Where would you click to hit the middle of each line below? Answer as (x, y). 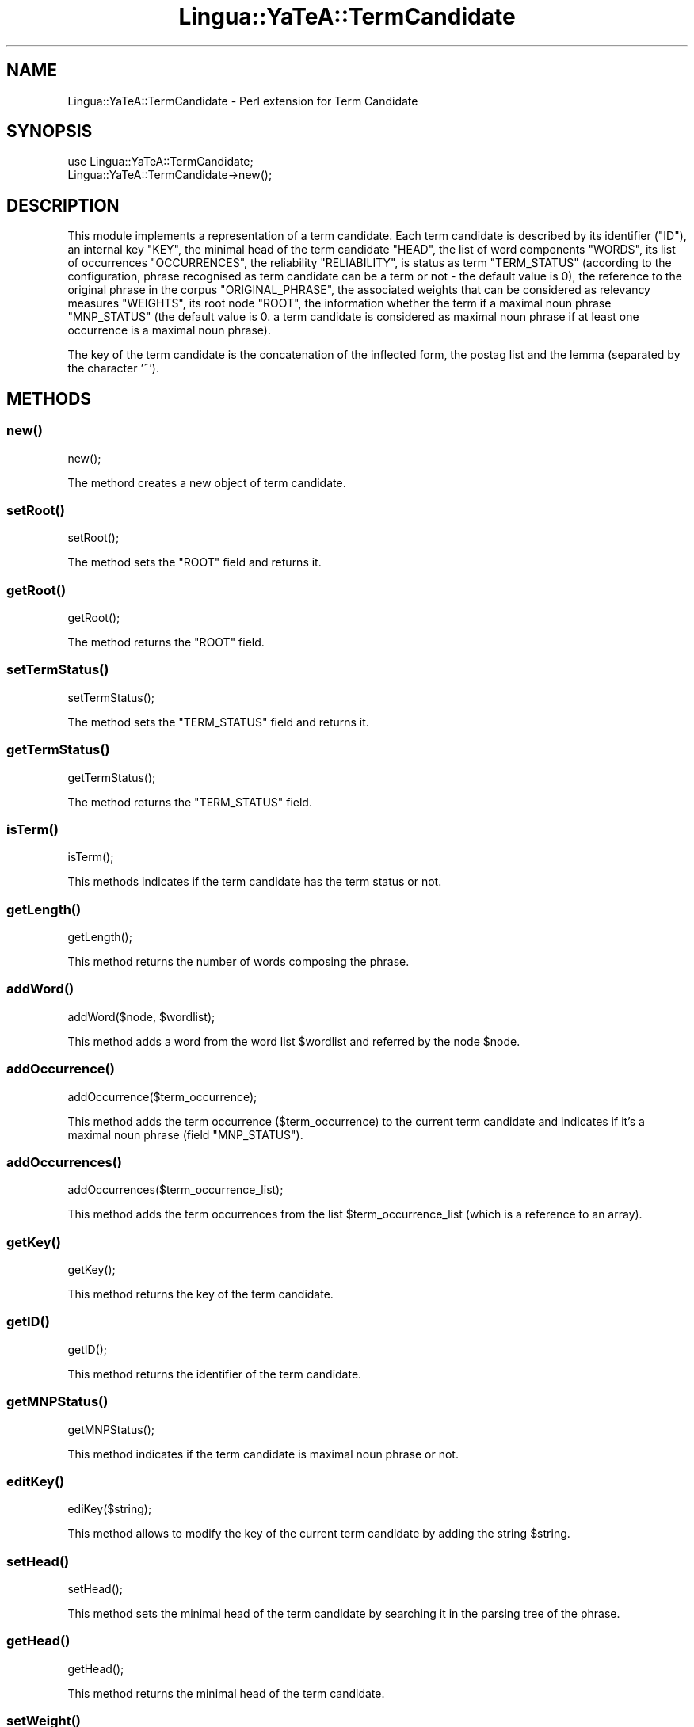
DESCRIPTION (63, 205)
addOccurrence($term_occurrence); (162, 1096)
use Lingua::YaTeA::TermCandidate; (160, 162)
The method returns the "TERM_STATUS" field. (190, 802)
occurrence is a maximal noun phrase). (169, 330)
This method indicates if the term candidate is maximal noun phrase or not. (263, 1454)
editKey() (36, 1481)
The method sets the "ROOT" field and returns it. (194, 562)
